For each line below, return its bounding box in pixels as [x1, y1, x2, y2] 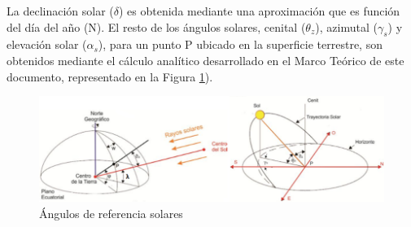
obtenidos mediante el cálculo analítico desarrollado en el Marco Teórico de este [7, 51, 404, 68]
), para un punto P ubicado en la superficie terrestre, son [98, 36, 383, 53]
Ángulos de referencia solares [39, 204, 183, 221]
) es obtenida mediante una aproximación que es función [118, 2, 400, 19]
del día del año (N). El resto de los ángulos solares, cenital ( [7, 18, 306, 35]
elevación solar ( [7, 36, 87, 53]
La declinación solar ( [7, 2, 114, 19]
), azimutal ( [315, 18, 378, 35]
